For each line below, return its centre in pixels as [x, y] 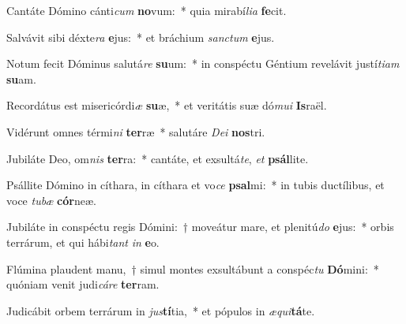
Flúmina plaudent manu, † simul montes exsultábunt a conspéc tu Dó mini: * [193, 268]
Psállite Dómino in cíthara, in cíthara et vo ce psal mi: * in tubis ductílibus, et [195, 185]
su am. [21, 78]
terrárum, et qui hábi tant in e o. [83, 242]
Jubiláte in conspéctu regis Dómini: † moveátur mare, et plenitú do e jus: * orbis [200, 227]
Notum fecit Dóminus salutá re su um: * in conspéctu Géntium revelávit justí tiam [203, 63]
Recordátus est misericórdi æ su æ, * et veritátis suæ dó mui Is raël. [167, 105]
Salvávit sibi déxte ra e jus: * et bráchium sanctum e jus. [141, 37]
